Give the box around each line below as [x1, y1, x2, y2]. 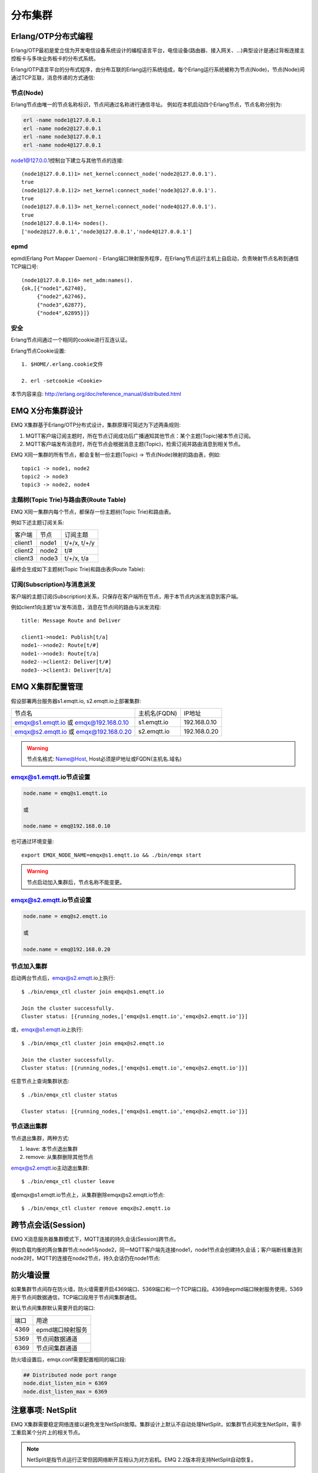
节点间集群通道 [36, 1344, 78, 1352]
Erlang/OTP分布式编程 [11, 31, 94, 41]
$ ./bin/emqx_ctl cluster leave [21, 1178, 115, 1185]
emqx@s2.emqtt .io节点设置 [11, 896, 92, 904]
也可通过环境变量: [11, 838, 54, 845]
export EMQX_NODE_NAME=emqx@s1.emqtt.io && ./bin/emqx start [21, 851, 201, 858]
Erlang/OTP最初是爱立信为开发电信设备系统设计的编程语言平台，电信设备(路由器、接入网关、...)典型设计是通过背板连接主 [11, 47, 305, 54]
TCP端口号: [11, 263, 38, 270]
